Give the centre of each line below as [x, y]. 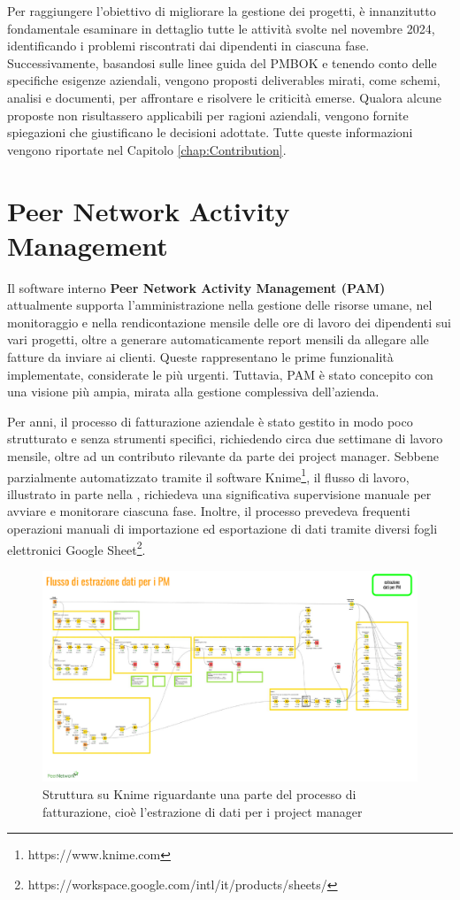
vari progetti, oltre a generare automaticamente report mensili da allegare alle [218, 339]
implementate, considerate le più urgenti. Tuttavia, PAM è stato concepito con [220, 374]
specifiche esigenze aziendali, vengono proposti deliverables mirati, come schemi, [224, 80]
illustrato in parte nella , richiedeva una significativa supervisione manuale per [219, 493]
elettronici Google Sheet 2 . [77, 548]
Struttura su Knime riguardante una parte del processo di [199, 793]
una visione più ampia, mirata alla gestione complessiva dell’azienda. [193, 392]
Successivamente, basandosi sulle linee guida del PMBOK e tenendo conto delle [222, 62]
